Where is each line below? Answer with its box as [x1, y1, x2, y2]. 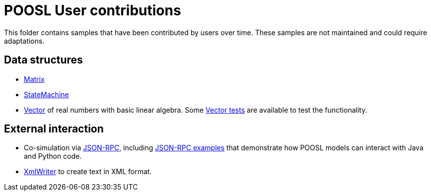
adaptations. [4, 36, 45, 45]
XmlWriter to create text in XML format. [24, 167, 152, 176]
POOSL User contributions [4, 2, 181, 19]
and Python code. [24, 152, 82, 161]
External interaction [4, 123, 104, 135]
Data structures [4, 54, 83, 66]
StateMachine [24, 90, 69, 99]
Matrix [24, 74, 45, 83]
